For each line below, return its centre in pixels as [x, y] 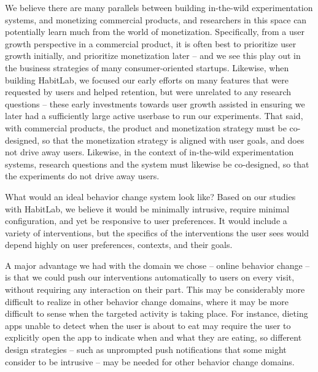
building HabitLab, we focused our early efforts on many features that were [147, 79]
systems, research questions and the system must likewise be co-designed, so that [157, 164]
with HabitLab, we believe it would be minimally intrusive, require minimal [147, 208]
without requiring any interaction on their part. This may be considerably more [155, 289]
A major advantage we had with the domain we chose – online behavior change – [157, 265]
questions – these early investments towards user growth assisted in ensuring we [155, 103]
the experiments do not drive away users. [82, 176]
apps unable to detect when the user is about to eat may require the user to [148, 325]
